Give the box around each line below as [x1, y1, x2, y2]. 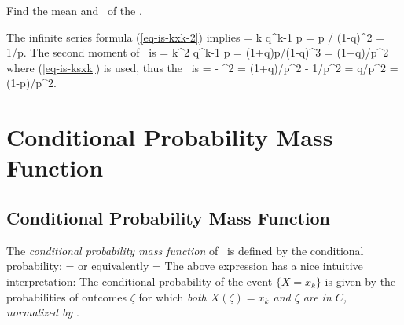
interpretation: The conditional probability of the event [6, 272, 273, 289]
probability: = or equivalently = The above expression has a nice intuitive [6, 257, 363, 274]
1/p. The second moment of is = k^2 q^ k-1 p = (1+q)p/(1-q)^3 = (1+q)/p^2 [6, 44, 389, 60]
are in [303, 288, 332, 305]
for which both [138, 288, 207, 305]
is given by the [325, 272, 396, 289]
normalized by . [6, 304, 79, 320]
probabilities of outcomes [6, 288, 127, 305]
